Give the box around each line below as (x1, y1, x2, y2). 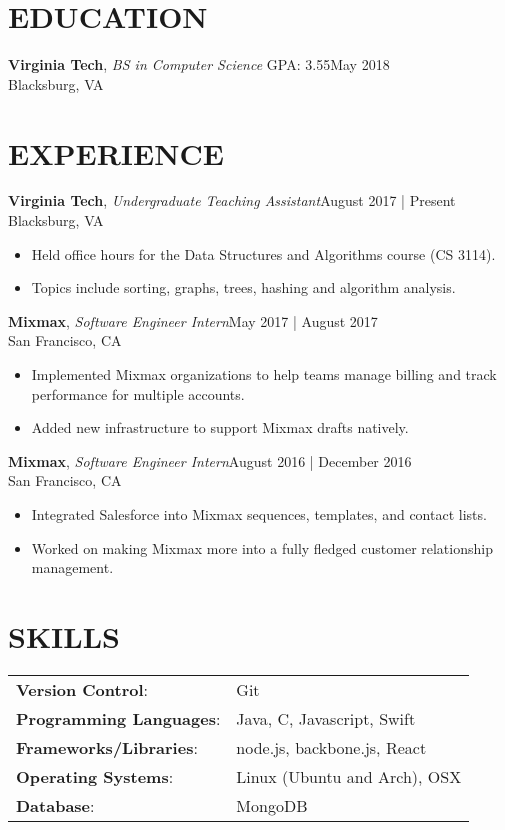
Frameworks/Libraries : (16, 735, 198, 759)
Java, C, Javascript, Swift (236, 706, 416, 730)
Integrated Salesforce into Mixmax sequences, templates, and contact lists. (31, 503, 487, 524)
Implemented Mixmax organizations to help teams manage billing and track (31, 364, 497, 384)
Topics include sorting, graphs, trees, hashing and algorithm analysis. (31, 277, 456, 298)
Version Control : (16, 677, 149, 701)
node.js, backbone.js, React (236, 735, 427, 759)
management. (31, 557, 114, 578)
